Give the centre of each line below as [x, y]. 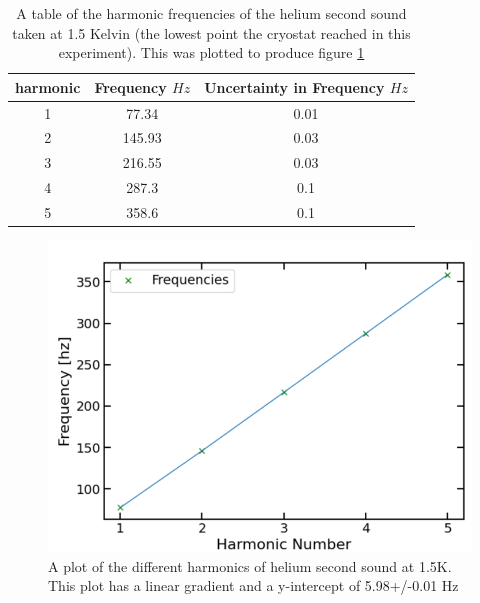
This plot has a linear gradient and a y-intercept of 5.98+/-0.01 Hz [253, 585]
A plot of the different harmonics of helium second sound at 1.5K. [250, 565]
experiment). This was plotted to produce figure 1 [211, 52]
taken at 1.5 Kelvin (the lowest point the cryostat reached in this [211, 32]
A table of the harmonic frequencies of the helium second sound [211, 13]
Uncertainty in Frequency [294, 86]
